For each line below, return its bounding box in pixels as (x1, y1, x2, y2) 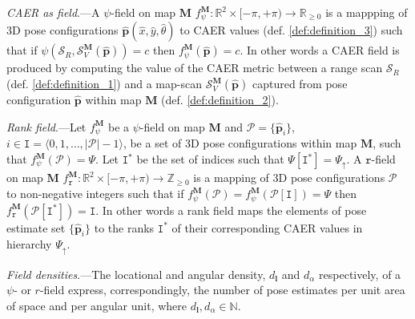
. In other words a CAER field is (240, 42, 400, 59)
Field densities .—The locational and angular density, (6, 265, 266, 282)
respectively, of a (319, 265, 401, 282)
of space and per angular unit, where (6, 297, 187, 313)
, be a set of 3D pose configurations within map (123, 135, 357, 151)
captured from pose (252, 75, 348, 92)
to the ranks (94, 219, 155, 236)
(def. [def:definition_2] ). (161, 91, 279, 108)
